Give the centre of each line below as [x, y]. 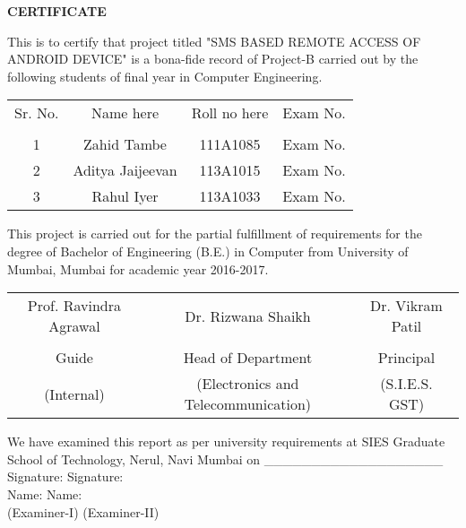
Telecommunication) [248, 404]
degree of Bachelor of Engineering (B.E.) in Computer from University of [208, 251]
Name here [125, 113]
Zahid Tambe [125, 144]
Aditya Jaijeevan [125, 170]
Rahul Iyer [125, 196]
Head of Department [248, 358]
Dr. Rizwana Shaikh [248, 316]
